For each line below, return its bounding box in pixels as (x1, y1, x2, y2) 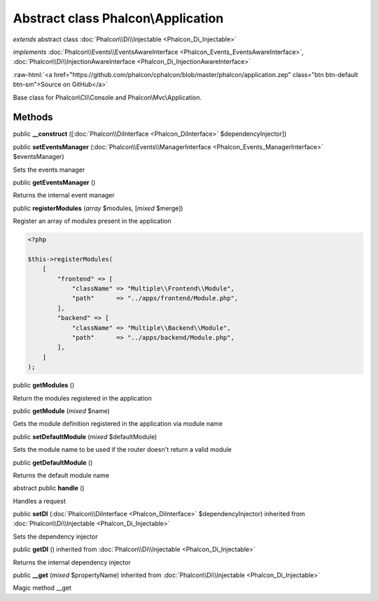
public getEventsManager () (13, 178, 96, 186)
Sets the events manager (13, 165, 85, 174)
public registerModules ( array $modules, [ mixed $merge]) (13, 204, 183, 212)
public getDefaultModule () (13, 458, 93, 467)
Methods (13, 111, 53, 123)
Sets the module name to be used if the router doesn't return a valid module (13, 445, 232, 454)
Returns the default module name (13, 471, 110, 479)
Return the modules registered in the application (13, 394, 152, 402)
